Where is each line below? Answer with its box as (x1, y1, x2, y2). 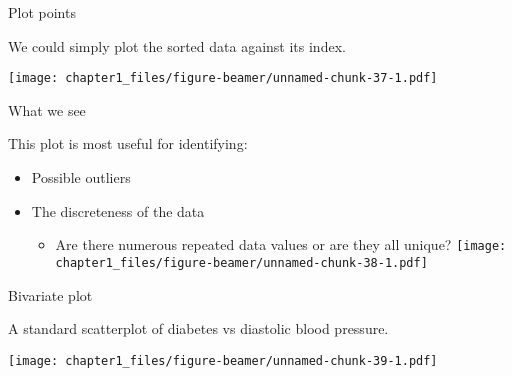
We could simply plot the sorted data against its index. (8, 35, 346, 56)
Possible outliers (31, 167, 131, 188)
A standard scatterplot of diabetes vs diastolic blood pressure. (8, 318, 389, 339)
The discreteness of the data (31, 200, 205, 221)
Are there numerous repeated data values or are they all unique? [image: (55, 234, 507, 255)
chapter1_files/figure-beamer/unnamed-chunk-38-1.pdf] (55, 255, 428, 270)
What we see (8, 99, 86, 120)
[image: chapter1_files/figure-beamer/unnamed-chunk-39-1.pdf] (8, 353, 438, 368)
